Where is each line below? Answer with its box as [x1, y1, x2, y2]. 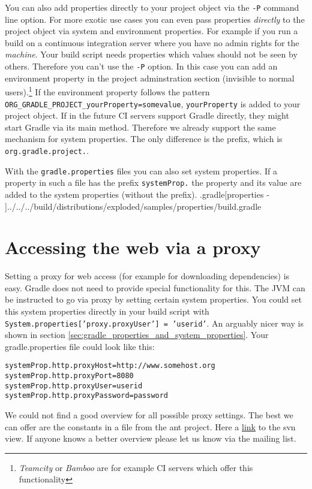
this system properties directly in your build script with [5, 305, 209, 318]
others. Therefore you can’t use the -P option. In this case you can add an [5, 60, 278, 73]
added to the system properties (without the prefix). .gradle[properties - [5, 188, 269, 200]
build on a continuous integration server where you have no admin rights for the [5, 36, 299, 49]
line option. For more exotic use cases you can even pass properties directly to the [5, 13, 305, 25]
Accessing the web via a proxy [5, 235, 261, 259]
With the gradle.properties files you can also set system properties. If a [5, 164, 277, 177]
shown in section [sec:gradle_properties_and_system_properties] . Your [5, 328, 269, 341]
